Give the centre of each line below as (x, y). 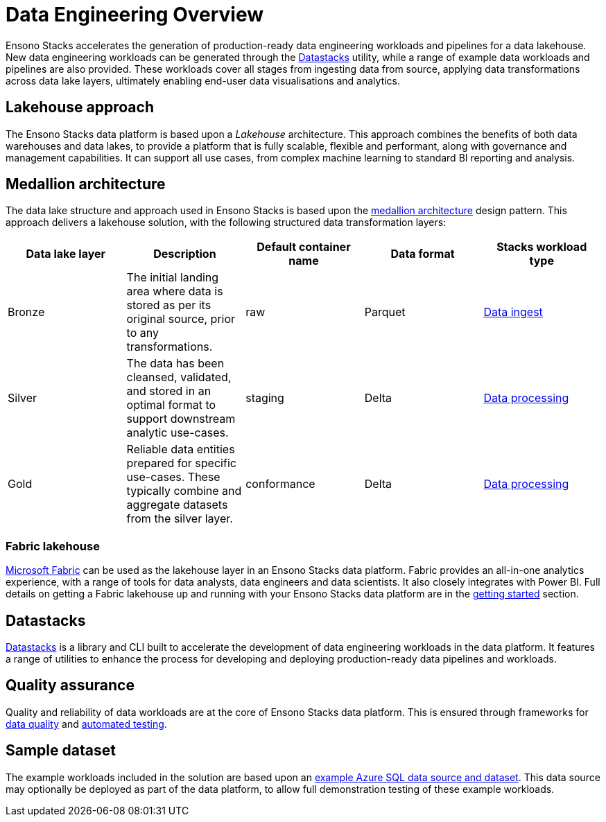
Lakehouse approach (80, 107)
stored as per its (169, 305)
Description (185, 254)
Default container (304, 247)
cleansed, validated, (179, 377)
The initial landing (173, 278)
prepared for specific (181, 463)
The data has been (175, 364)
